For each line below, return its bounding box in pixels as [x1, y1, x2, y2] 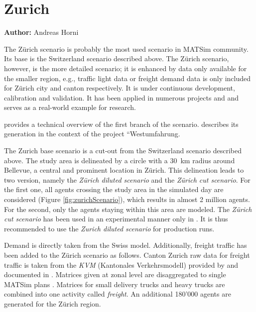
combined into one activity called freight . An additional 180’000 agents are [4, 289, 231, 299]
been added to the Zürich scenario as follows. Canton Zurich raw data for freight [4, 250, 250, 260]
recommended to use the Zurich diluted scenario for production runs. [4, 223, 215, 233]
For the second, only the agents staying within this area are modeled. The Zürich [4, 204, 252, 214]
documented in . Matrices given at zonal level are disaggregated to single [4, 269, 226, 280]
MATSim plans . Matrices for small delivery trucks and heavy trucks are [4, 279, 225, 289]
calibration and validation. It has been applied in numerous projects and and [4, 92, 239, 103]
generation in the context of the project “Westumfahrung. [4, 128, 180, 139]
